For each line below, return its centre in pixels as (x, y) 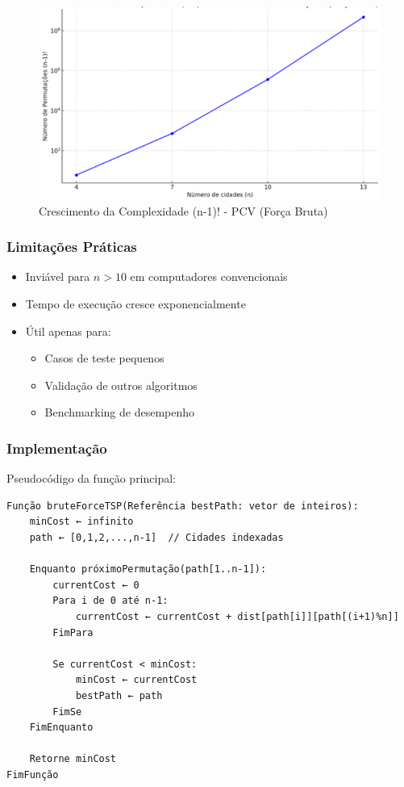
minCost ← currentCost (136, 680)
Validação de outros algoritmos (121, 385)
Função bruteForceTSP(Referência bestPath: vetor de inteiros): (183, 506)
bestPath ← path (119, 695)
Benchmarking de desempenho (120, 412)
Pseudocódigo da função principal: (91, 478)
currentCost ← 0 (96, 585)
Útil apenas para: (68, 331)
